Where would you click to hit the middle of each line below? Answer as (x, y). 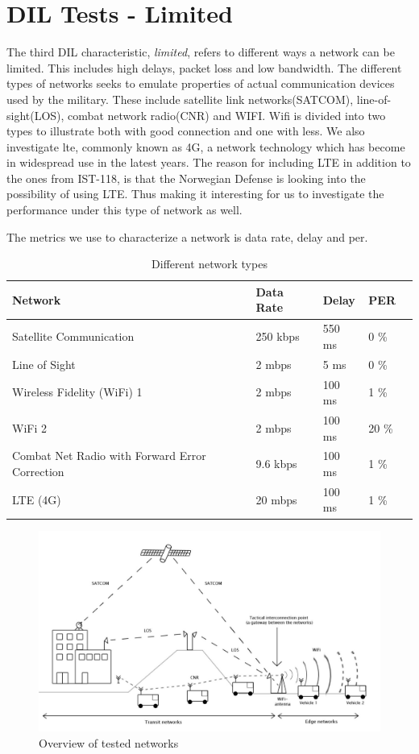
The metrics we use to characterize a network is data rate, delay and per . (187, 236)
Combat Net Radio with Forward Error (109, 456)
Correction (38, 472)
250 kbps (278, 336)
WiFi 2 (29, 427)
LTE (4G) (37, 499)
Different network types (209, 264)
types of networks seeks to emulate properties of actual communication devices (201, 83)
